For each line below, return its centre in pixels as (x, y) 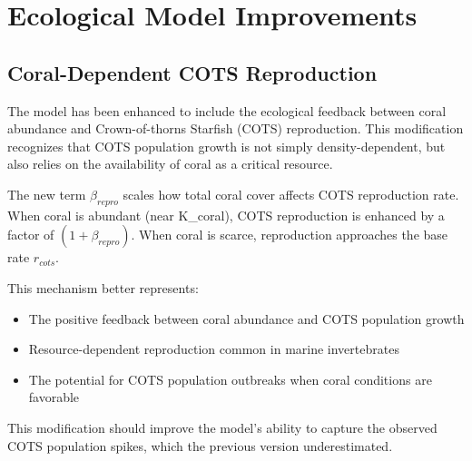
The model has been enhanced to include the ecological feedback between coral (227, 110)
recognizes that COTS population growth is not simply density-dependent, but (226, 146)
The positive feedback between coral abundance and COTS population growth (246, 318)
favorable (54, 397)
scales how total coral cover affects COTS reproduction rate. (291, 194)
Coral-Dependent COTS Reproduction (192, 72)
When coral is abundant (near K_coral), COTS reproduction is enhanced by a (226, 215)
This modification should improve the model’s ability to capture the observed (222, 427)
